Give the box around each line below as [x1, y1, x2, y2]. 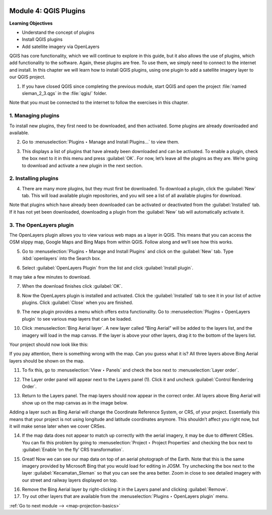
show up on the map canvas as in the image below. [22, 399, 128, 406]
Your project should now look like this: [9, 341, 89, 348]
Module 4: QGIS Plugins [9, 7, 86, 15]
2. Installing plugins [9, 175, 59, 182]
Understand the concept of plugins [22, 29, 95, 35]
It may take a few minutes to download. [9, 274, 91, 280]
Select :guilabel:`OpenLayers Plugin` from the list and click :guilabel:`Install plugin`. [22, 265, 193, 271]
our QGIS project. [9, 74, 45, 80]
